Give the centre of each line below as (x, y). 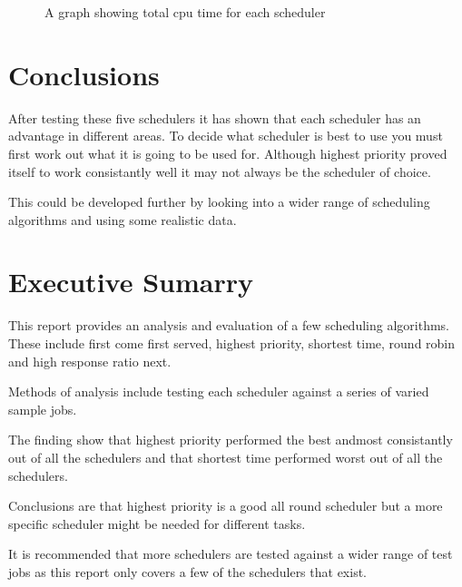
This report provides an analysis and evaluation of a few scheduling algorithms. (229, 325)
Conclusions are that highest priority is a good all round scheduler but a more (226, 506)
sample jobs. (43, 409)
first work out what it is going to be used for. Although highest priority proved (228, 153)
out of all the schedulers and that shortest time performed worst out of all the (226, 457)
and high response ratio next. (90, 361)
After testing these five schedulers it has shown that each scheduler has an (215, 117)
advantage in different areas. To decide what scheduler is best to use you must (226, 136)
